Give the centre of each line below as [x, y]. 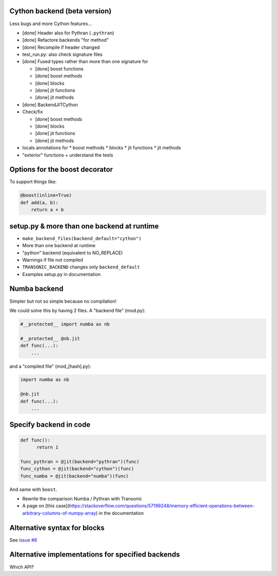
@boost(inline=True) [46, 195]
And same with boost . [33, 489]
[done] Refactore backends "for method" [65, 40]
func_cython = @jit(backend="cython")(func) [77, 469]
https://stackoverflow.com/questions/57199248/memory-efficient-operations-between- [162, 506]
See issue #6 [23, 540]
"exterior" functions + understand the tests [68, 155]
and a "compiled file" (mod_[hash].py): [50, 366]
